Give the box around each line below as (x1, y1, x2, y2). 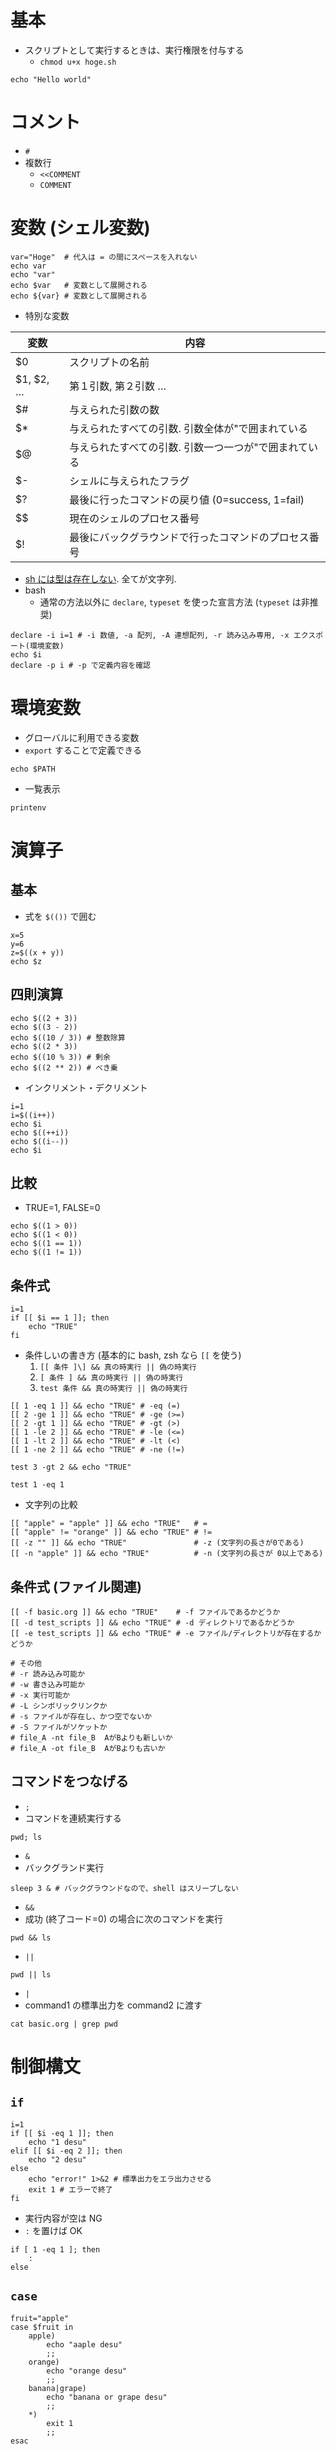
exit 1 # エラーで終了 (28, 2184, 113, 2195)
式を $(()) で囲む (24, 910, 97, 922)
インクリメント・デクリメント (24, 1081, 148, 1093)
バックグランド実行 (24, 1861, 105, 1873)
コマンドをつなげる (10, 1773, 129, 1790)
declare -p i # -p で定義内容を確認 (10, 660, 151, 670)
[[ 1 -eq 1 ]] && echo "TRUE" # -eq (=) (10, 1401, 182, 1411)
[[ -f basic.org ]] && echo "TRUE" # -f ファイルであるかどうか (10, 1607, 281, 1617)
